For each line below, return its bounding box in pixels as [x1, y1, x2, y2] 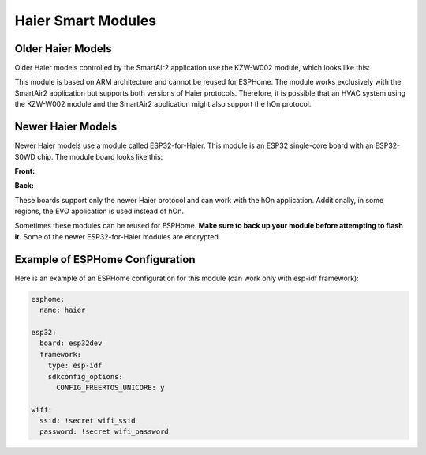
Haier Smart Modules [14, 12, 157, 29]
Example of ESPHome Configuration [14, 253, 196, 266]
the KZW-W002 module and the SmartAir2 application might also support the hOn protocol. [14, 100, 312, 109]
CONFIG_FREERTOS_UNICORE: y [56, 383, 165, 392]
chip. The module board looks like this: [36, 152, 163, 161]
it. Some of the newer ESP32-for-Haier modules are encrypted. [14, 231, 221, 241]
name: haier [39, 306, 86, 315]
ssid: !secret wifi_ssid [39, 416, 136, 426]
